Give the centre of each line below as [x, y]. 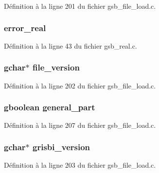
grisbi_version [62, 147]
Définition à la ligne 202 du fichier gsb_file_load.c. [80, 85]
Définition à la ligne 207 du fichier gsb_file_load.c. [80, 125]
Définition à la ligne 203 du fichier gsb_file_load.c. [80, 165]
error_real [25, 27]
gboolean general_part [50, 107]
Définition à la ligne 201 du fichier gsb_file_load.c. [80, 6]
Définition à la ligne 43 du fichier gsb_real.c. [71, 45]
